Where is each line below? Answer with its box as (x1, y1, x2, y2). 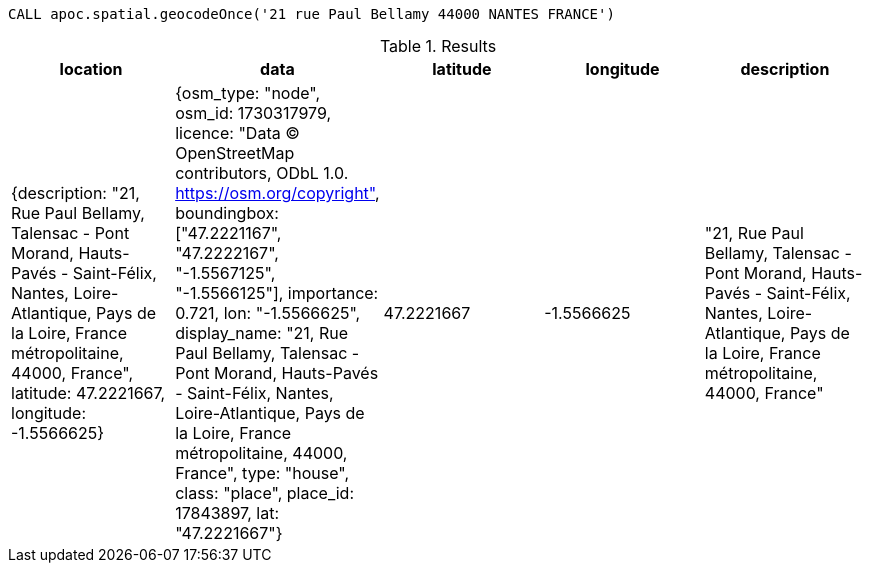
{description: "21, (11, 183, 140, 203)
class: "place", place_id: (175, 483, 354, 503)
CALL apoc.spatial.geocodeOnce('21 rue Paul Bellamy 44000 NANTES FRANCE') (8, 6, 615, 22)
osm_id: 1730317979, (175, 103, 332, 123)
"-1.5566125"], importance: (175, 283, 379, 303)
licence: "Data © (175, 123, 300, 143)
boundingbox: (175, 203, 279, 223)
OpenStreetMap (175, 143, 295, 163)
